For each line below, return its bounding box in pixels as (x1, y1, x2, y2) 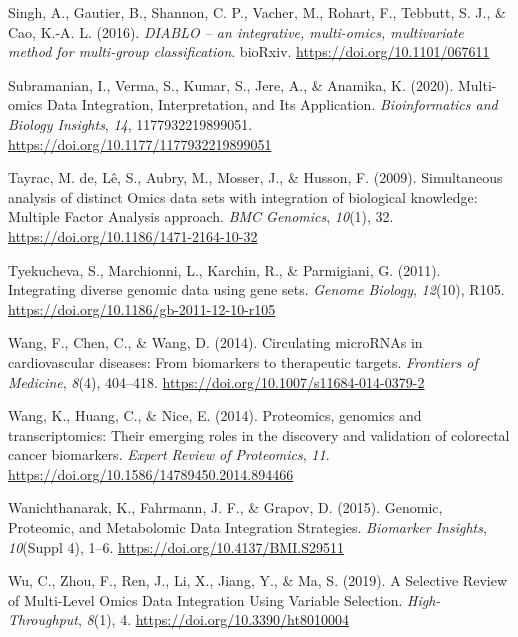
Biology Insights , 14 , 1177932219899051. (8, 113, 253, 134)
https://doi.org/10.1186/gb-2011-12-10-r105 (8, 298, 276, 319)
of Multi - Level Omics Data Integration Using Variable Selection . (8, 589, 403, 610)
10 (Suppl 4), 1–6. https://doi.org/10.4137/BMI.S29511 (8, 536, 344, 557)
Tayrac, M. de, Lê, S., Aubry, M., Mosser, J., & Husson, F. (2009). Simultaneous (8, 167, 503, 188)
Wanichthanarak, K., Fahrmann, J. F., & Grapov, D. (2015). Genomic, (8, 497, 443, 518)
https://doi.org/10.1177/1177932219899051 (8, 133, 272, 154)
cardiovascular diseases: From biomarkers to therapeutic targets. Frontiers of (8, 351, 478, 372)
